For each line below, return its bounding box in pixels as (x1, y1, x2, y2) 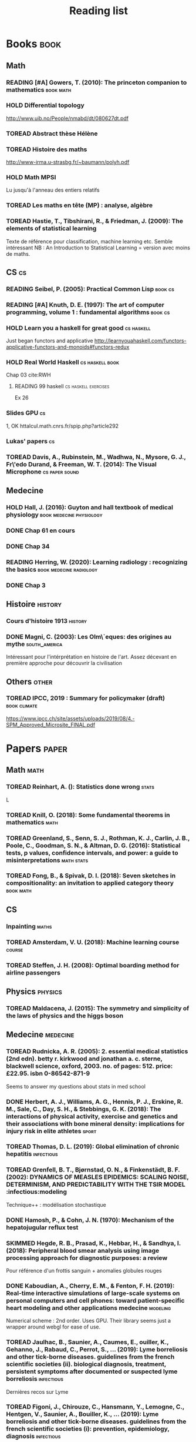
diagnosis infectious (6, 1432, 61, 1440)
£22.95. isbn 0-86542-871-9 (6, 1069, 90, 1077)
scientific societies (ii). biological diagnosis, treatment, (6, 1360, 166, 1368)
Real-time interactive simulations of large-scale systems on (6, 1289, 180, 1297)
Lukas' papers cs (6, 437, 55, 445)
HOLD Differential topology (6, 101, 85, 109)
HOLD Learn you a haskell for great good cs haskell (6, 323, 151, 332)
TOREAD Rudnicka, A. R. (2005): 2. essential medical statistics (6, 1047, 188, 1056)
